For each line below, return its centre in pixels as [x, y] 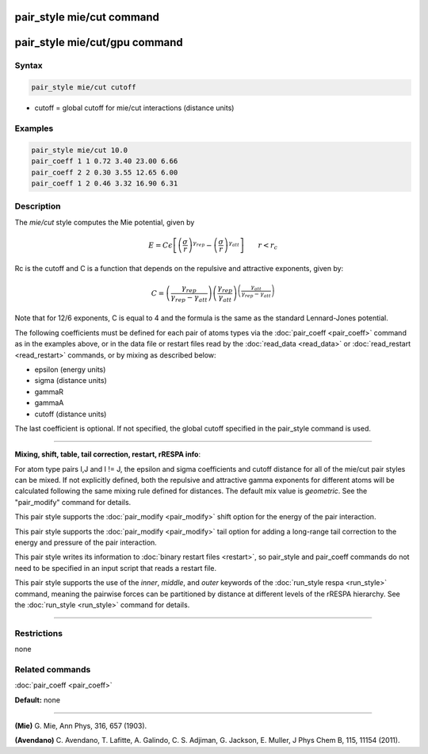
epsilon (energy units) [70, 369]
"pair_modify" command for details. [73, 502]
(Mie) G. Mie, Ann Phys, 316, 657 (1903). [81, 726]
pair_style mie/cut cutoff [84, 88]
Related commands [53, 669]
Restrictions [39, 633]
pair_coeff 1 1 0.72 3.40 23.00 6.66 [105, 161]
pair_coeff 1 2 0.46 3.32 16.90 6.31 [105, 183]
